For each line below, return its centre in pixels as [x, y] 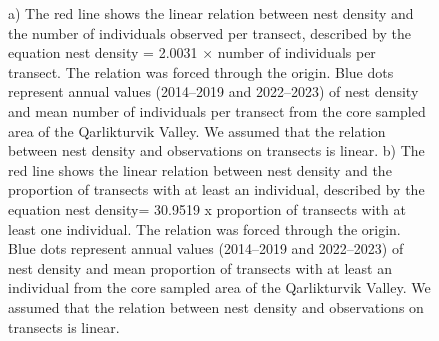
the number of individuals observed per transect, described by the [210, 32]
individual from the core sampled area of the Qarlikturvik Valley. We [219, 287]
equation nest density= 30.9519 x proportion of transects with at [207, 208]
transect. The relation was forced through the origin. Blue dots [201, 71]
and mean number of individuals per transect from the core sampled [217, 110]
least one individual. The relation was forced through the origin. [204, 228]
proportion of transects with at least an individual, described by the [216, 189]
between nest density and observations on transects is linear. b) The [216, 150]
